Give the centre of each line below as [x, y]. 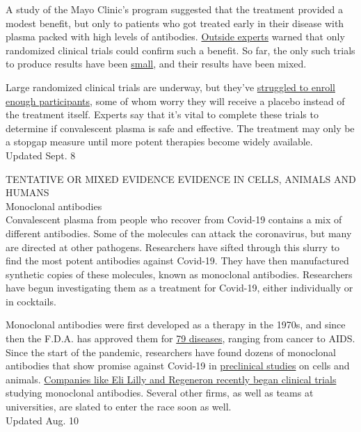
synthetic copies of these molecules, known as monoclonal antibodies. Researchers [179, 274]
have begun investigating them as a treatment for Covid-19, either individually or [179, 288]
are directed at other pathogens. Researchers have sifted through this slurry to [173, 247]
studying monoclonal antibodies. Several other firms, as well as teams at [160, 393]
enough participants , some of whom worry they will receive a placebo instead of [175, 101]
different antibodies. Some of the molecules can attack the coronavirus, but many [179, 233]
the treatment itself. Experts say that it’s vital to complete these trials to [162, 114]
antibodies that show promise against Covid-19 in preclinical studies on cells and [178, 366]
